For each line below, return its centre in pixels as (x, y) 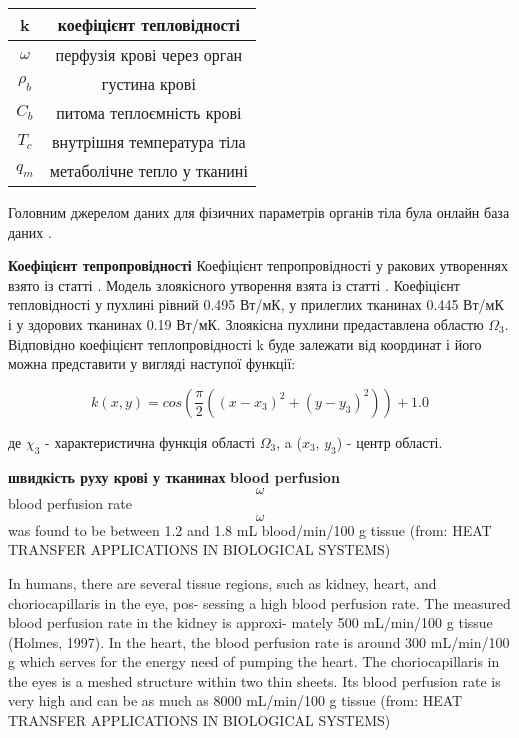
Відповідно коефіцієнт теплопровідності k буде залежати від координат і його (245, 343)
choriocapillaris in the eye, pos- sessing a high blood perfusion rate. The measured (259, 602)
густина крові (148, 83)
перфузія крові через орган (149, 54)
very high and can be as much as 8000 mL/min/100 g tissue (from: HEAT (235, 700)
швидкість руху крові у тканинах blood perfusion (174, 476)
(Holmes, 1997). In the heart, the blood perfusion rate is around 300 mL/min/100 (259, 641)
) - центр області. (389, 441)
